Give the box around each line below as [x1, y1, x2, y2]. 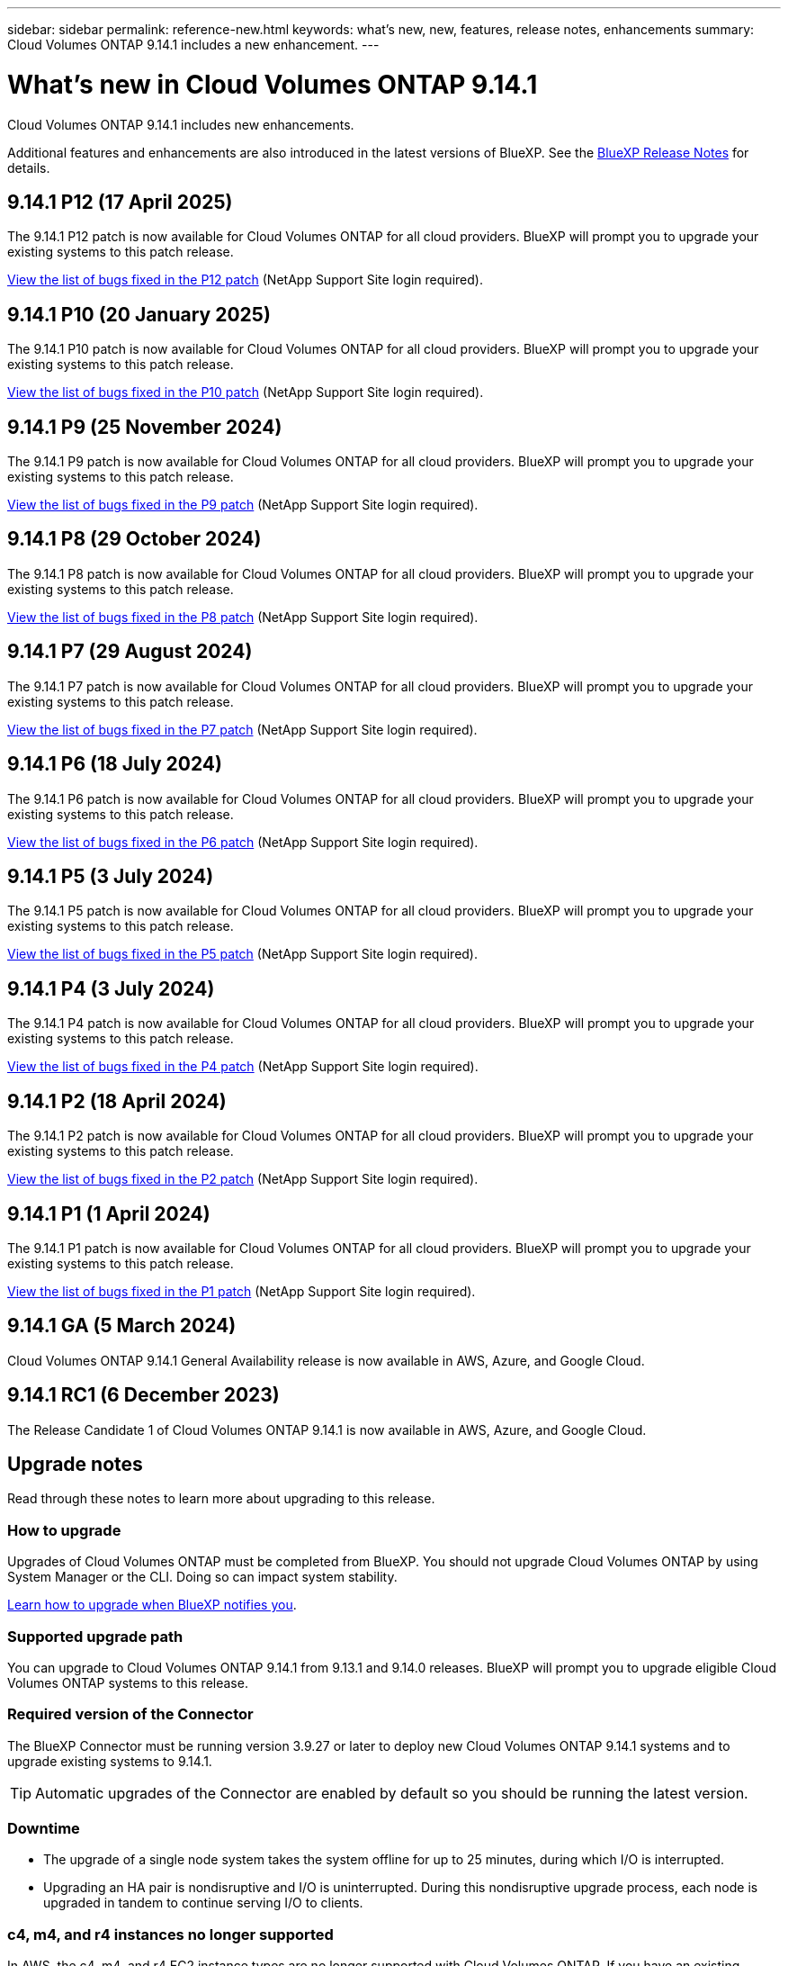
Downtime [7, 1819, 80, 1838]
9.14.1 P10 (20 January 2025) [7, 302, 271, 326]
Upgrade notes [7, 1453, 143, 1476]
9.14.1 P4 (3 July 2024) [7, 977, 215, 1000]
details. [7, 159, 50, 176]
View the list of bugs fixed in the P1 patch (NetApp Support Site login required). [7, 1283, 476, 1299]
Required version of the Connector [7, 1705, 254, 1724]
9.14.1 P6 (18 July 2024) [7, 753, 222, 776]
